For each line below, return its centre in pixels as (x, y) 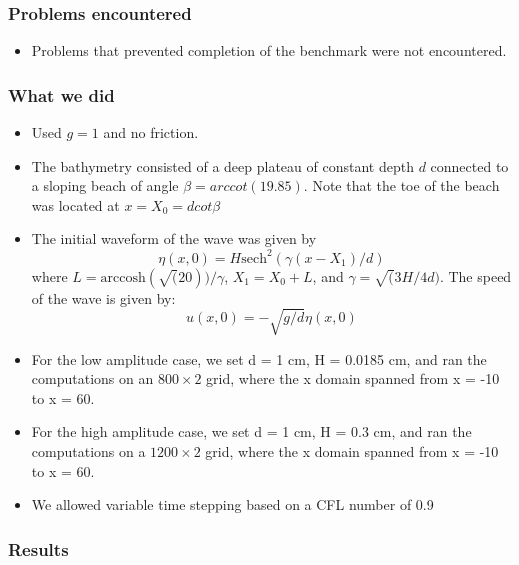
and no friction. (151, 132)
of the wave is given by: (103, 297)
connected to (469, 165)
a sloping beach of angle (105, 185)
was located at (75, 204)
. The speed (475, 275)
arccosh (123, 277)
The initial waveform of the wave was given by (174, 238)
